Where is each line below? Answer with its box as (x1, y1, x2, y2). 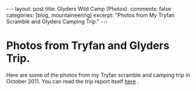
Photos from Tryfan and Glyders (6, 39, 170, 53)
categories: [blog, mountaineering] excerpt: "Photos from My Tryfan (6, 11, 175, 19)
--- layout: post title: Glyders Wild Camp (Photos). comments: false (6, 5, 171, 12)
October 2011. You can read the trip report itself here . (6, 77, 139, 85)
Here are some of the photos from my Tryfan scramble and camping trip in (6, 71, 191, 78)
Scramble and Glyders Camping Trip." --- (6, 18, 108, 25)
